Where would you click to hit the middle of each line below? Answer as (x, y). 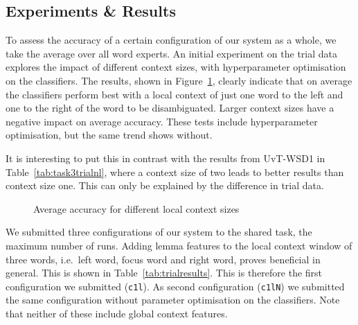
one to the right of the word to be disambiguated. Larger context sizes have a (170, 108)
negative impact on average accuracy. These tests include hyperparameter (162, 121)
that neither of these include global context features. (117, 313)
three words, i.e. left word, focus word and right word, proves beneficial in (163, 259)
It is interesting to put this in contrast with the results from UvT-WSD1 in (165, 158)
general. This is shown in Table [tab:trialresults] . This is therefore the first (164, 273)
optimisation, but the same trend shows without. (109, 135)
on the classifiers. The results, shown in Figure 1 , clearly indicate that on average (179, 80)
